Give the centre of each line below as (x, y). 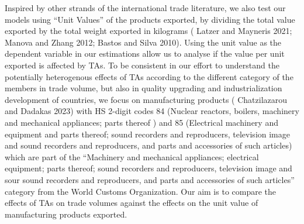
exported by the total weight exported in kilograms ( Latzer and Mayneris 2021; (148, 31)
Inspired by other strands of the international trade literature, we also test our (145, 8)
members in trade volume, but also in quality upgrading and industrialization (144, 88)
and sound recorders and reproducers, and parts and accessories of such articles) (148, 145)
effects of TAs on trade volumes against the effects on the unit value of (132, 203)
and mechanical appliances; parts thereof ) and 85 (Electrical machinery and (141, 122)
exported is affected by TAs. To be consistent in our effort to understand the (142, 65)
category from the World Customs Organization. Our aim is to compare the (141, 191)
